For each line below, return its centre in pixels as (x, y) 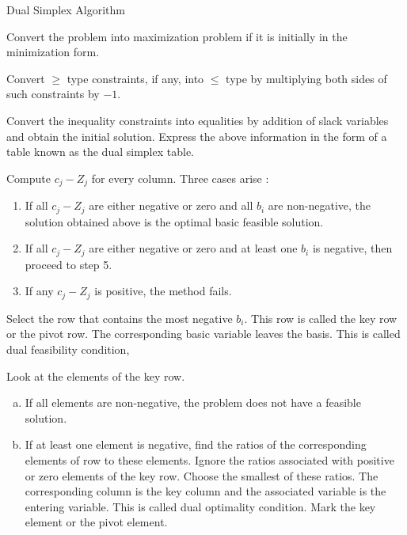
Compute (29, 178)
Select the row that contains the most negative (120, 318)
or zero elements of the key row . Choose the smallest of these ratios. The (202, 475)
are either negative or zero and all (171, 205)
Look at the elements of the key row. (96, 376)
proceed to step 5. (68, 264)
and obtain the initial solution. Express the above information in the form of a (197, 136)
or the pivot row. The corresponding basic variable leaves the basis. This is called (203, 334)
